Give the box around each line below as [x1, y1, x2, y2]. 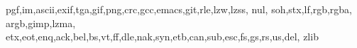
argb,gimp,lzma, [6, 15, 76, 30]
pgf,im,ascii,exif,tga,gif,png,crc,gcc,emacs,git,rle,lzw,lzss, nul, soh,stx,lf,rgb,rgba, [6, 2, 352, 16]
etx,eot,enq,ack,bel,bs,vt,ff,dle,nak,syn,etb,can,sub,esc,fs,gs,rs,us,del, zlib [6, 29, 319, 44]
